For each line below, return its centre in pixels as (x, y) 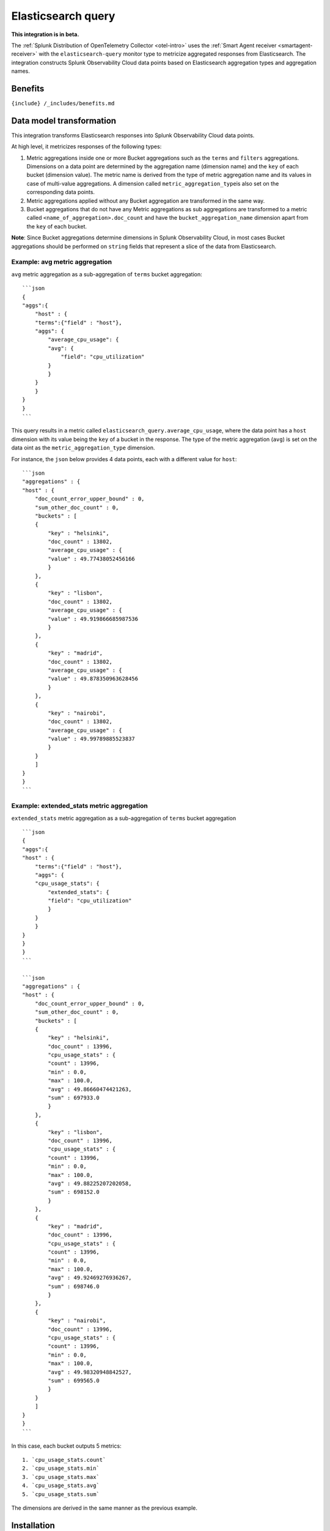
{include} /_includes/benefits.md (63, 103)
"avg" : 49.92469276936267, (90, 1278)
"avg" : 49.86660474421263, (90, 1089)
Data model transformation (64, 120)
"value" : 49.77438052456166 (92, 559)
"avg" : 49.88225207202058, (90, 1183)
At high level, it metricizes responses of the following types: (86, 146)
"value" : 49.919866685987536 (93, 619)
